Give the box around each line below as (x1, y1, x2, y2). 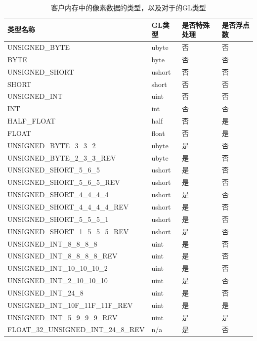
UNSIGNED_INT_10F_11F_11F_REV (7, 299, 133, 310)
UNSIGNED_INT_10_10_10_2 (7, 263, 108, 273)
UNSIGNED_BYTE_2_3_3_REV (7, 152, 116, 163)
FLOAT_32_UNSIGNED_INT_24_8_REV (7, 324, 145, 335)
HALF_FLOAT (7, 116, 56, 126)
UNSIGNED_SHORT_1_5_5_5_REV (7, 226, 129, 236)
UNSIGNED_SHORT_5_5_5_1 (7, 213, 109, 224)
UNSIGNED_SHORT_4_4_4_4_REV (7, 202, 129, 212)
